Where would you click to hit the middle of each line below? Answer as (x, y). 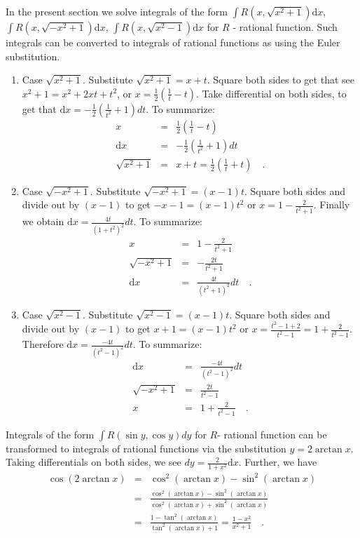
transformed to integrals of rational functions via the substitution (146, 448)
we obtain (43, 221)
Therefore (43, 344)
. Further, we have (278, 462)
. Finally (332, 204)
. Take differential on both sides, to (271, 93)
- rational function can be (272, 434)
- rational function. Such (285, 27)
